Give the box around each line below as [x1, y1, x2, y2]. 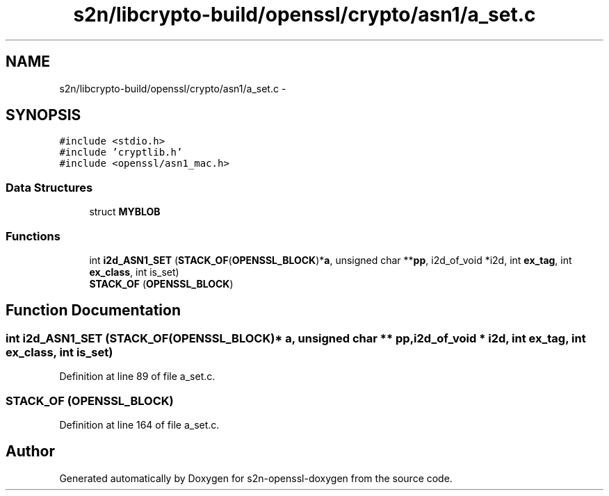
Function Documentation [6, 301, 181, 320]
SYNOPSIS [6, 106, 81, 124]
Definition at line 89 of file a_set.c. [59, 370, 216, 383]
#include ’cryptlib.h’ [59, 147, 183, 158]
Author [6, 443, 55, 461]
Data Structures [6, 180, 93, 195]
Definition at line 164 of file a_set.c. [59, 418, 220, 431]
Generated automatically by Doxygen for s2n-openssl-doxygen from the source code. [59, 472, 453, 484]
